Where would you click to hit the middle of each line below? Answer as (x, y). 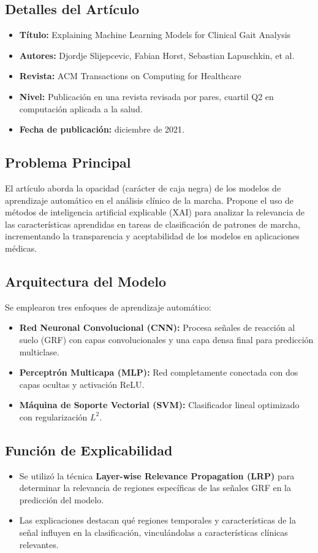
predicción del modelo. (62, 499)
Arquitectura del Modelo (85, 281)
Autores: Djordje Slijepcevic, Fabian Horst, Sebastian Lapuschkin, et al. (157, 55)
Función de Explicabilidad (89, 450)
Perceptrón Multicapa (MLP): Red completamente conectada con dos (159, 372)
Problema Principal (68, 162)
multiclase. (39, 351)
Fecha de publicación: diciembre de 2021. (102, 129)
